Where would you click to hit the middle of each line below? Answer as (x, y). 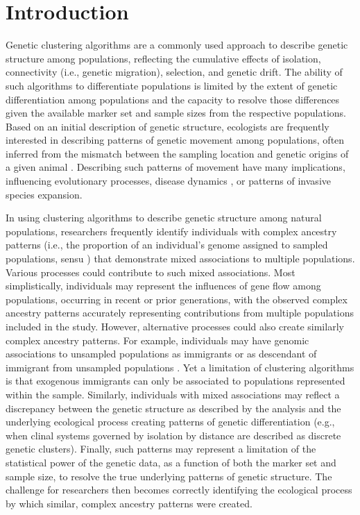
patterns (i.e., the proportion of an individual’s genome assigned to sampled (167, 245)
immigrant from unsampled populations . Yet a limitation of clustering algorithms (180, 367)
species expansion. (44, 194)
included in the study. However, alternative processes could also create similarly (175, 326)
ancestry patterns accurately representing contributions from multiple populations (180, 313)
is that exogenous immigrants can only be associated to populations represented (175, 381)
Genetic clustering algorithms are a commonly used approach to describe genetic (177, 45)
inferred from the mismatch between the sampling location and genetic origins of (177, 153)
